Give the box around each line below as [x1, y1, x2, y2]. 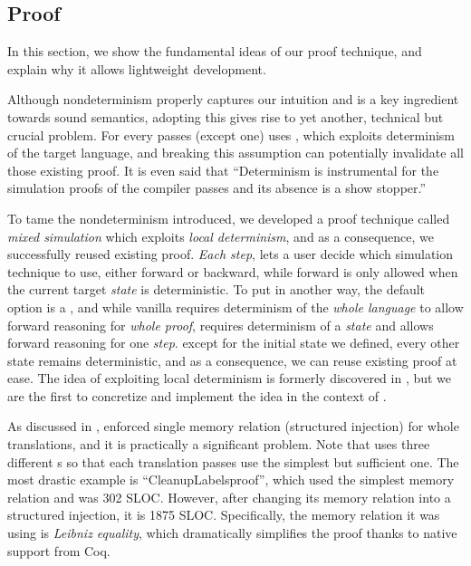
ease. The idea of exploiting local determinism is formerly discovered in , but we [7, 369, 452, 388]
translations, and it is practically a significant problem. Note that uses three [7, 435, 430, 454]
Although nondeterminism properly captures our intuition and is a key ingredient [7, 90, 459, 109]
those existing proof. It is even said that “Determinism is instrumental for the [7, 160, 439, 179]
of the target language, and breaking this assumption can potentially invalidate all [7, 143, 464, 162]
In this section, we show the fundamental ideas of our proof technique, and [7, 42, 422, 61]
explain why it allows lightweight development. [7, 59, 266, 78]
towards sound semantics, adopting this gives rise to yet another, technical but [7, 107, 444, 126]
